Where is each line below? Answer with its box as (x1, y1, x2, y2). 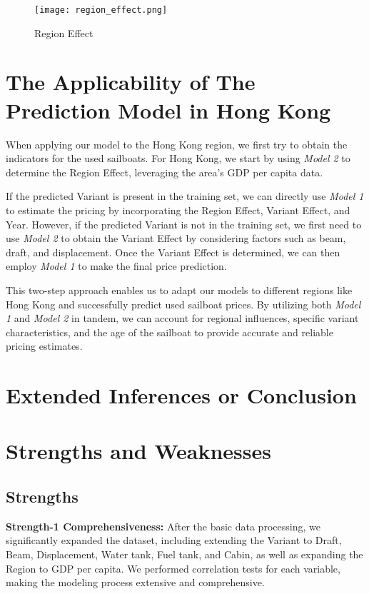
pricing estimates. (6, 338, 83, 353)
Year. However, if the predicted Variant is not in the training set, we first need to (6, 216, 362, 231)
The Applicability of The (6, 67, 256, 96)
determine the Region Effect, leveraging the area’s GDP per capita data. (6, 164, 323, 179)
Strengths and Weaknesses (6, 436, 271, 465)
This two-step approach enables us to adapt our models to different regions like (6, 282, 353, 297)
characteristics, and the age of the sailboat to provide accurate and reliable (6, 324, 333, 339)
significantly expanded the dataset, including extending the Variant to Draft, (6, 533, 342, 548)
